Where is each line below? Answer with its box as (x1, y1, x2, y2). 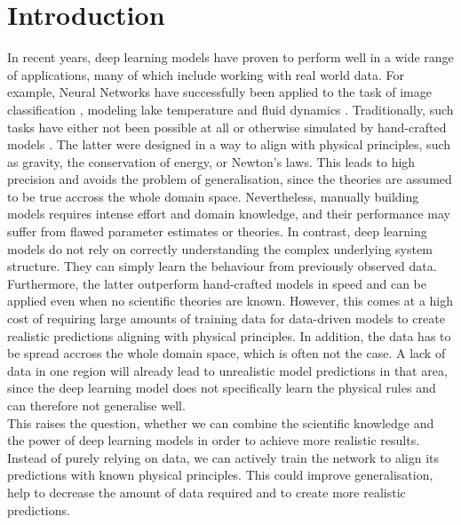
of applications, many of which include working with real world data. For (7, 65, 404, 84)
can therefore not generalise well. (7, 396, 186, 414)
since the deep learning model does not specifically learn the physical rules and (7, 378, 436, 397)
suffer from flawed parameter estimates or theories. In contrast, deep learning (7, 222, 427, 241)
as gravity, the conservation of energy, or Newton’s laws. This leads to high (7, 152, 416, 171)
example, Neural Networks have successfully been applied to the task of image (7, 83, 432, 101)
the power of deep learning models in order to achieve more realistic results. (7, 431, 420, 449)
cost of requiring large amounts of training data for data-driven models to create (7, 309, 445, 328)
